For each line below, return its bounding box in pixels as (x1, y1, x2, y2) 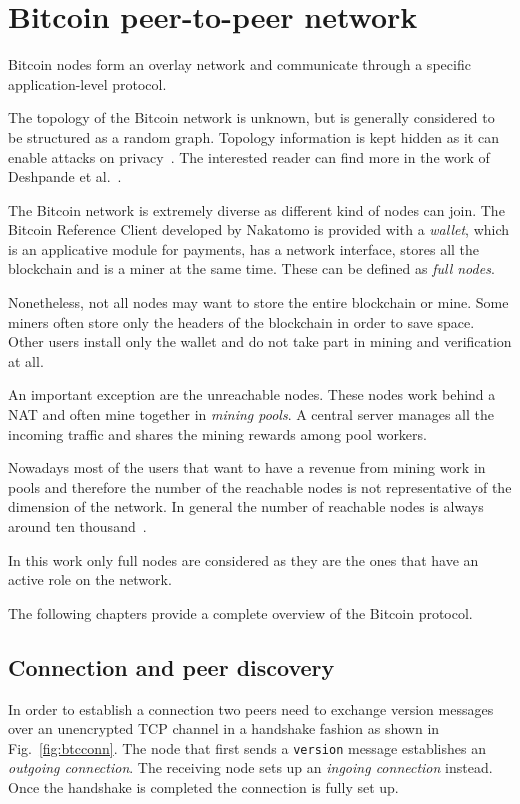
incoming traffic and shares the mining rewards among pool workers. (8, 423, 427, 444)
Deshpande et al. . (8, 166, 122, 187)
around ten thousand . (8, 516, 147, 536)
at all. (8, 350, 44, 371)
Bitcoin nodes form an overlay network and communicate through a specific (8, 54, 471, 75)
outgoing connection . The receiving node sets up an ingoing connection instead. (8, 757, 493, 778)
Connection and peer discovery (8, 651, 335, 682)
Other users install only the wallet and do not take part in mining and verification (8, 331, 512, 352)
